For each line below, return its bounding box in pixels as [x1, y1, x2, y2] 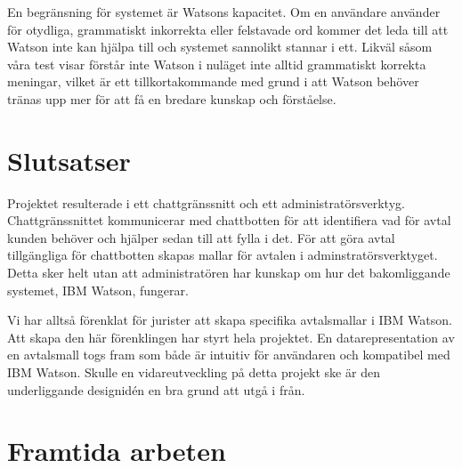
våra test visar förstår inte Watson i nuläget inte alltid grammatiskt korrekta [7, 54, 426, 73]
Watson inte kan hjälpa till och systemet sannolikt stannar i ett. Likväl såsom [7, 37, 433, 56]
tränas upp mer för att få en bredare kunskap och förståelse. [7, 89, 336, 108]
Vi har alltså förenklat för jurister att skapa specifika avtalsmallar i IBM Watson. [7, 311, 452, 329]
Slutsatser [7, 141, 131, 178]
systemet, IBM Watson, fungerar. [7, 280, 189, 299]
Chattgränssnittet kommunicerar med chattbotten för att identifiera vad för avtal [7, 211, 451, 230]
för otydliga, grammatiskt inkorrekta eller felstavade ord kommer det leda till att [7, 20, 449, 38]
